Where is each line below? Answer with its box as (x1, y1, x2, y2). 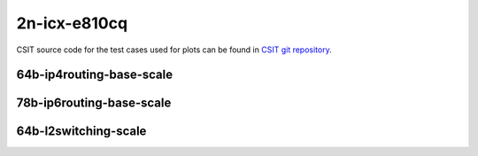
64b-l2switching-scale (16, 124, 147, 139)
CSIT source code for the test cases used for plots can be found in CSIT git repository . (16, 44, 332, 55)
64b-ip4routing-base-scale (16, 67, 173, 82)
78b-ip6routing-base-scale (16, 96, 172, 111)
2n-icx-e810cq (16, 13, 128, 33)
